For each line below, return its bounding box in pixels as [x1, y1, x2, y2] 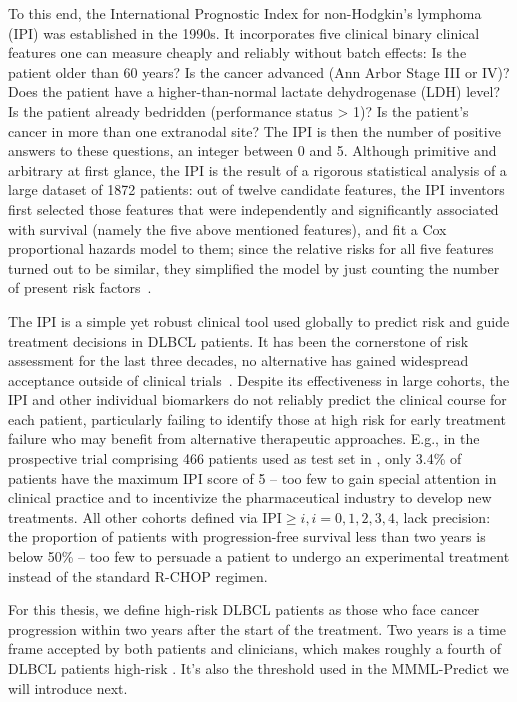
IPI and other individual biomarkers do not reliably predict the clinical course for [8, 389, 507, 410]
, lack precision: [395, 506, 491, 527]
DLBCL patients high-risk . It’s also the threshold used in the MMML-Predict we [8, 658, 509, 678]
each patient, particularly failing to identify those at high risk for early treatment [8, 408, 506, 429]
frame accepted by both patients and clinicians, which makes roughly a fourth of [8, 638, 502, 659]
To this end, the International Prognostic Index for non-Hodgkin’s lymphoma [8, 3, 482, 23]
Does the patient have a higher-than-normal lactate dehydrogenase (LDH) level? [8, 81, 500, 102]
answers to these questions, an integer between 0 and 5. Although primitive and [8, 140, 497, 161]
